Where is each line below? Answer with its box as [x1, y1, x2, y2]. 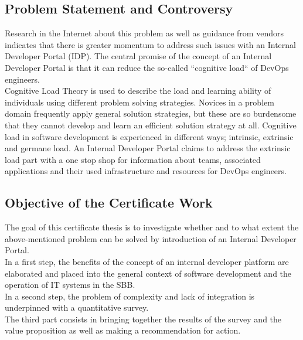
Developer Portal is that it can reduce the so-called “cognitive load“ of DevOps [5, 61, 289, 73]
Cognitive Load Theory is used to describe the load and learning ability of [5, 84, 271, 97]
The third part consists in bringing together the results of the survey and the [5, 312, 282, 325]
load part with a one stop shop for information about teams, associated [5, 153, 261, 165]
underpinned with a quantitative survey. [5, 301, 149, 314]
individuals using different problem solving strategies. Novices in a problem [5, 96, 274, 108]
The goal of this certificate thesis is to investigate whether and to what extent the [5, 221, 299, 233]
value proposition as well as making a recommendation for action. [5, 324, 241, 336]
